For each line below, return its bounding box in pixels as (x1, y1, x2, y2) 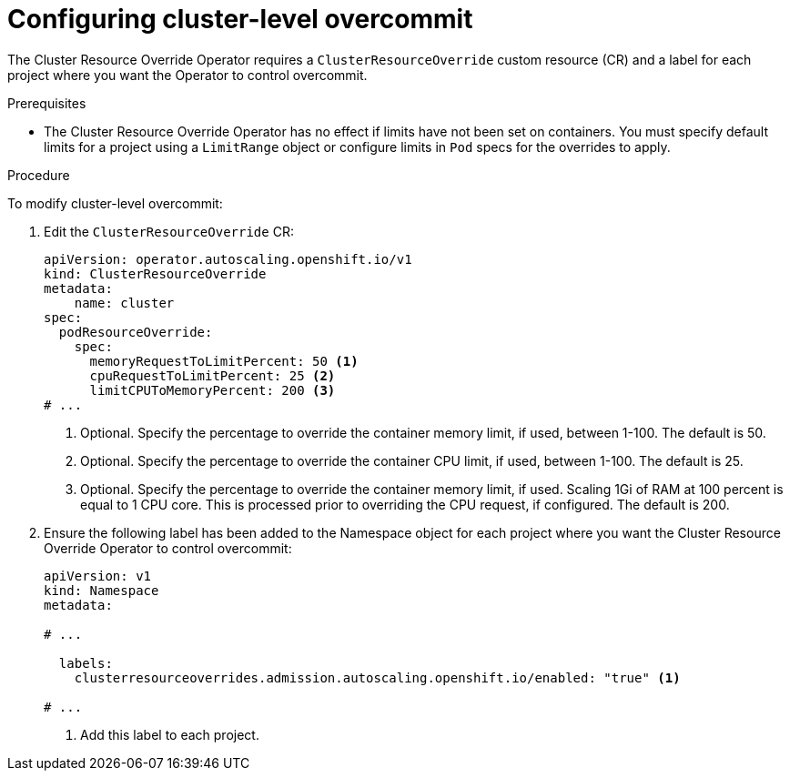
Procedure (7, 167, 70, 183)
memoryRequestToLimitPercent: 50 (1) (89, 353, 359, 369)
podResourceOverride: (58, 324, 213, 339)
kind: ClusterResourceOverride (44, 266, 267, 281)
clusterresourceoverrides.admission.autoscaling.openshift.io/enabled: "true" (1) (74, 670, 681, 685)
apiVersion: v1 (44, 568, 152, 583)
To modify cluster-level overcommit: (7, 195, 223, 211)
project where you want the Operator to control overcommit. (7, 66, 368, 83)
